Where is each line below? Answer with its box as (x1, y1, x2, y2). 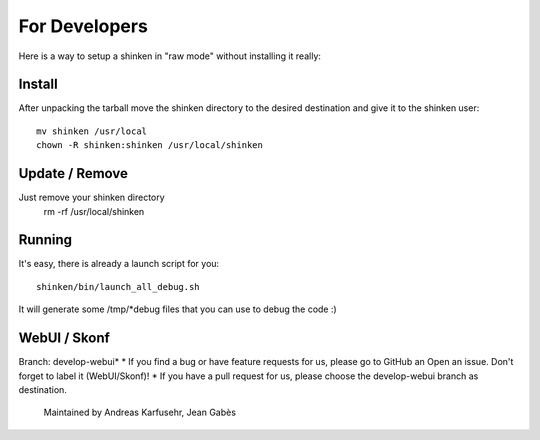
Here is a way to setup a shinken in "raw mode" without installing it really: (18, 50, 322, 62)
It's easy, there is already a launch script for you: (18, 258, 220, 270)
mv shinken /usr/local (36, 125, 148, 137)
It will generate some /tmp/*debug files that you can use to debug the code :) (18, 303, 337, 315)
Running (18, 231, 73, 249)
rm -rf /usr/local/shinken (43, 205, 145, 217)
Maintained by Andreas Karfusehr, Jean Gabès (43, 406, 237, 419)
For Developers (18, 15, 149, 37)
